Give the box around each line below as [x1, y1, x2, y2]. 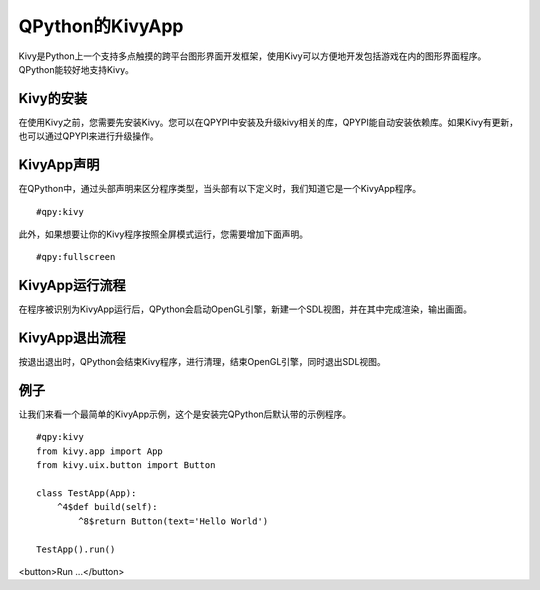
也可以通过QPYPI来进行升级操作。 [18, 130, 159, 142]
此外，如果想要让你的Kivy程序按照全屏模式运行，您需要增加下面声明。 [18, 228, 309, 240]
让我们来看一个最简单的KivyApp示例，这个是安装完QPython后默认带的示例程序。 [18, 408, 352, 420]
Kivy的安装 [18, 90, 88, 107]
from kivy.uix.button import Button [36, 460, 216, 471]
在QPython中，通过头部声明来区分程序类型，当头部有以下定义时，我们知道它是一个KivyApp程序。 [18, 183, 422, 195]
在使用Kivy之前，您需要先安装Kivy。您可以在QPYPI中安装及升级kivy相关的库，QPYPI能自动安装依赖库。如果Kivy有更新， [18, 116, 519, 128]
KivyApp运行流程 [18, 277, 126, 294]
